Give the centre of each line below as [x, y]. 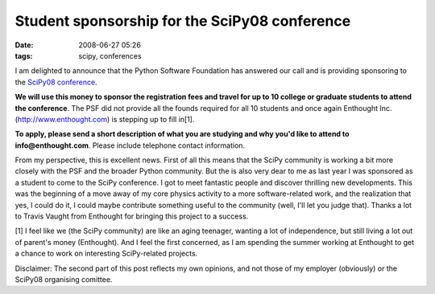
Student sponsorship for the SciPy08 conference [183, 21]
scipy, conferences [110, 55]
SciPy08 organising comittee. [64, 279]
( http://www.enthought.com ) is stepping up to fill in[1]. [105, 119]
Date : [24, 45]
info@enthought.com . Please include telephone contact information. [130, 145]
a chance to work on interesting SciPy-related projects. [106, 254]
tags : [24, 55]
